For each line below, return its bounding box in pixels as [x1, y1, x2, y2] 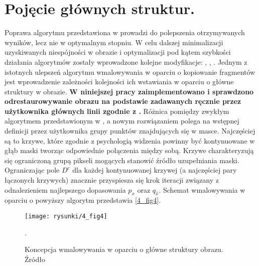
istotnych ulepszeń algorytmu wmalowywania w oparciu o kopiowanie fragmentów [5, 66, 255, 77]
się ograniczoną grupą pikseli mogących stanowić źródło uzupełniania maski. [5, 155, 239, 165]
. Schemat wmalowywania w [159, 184, 245, 195]
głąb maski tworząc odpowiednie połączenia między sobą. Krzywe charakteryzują [5, 145, 254, 156]
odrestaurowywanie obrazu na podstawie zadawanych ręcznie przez [5, 96, 241, 106]
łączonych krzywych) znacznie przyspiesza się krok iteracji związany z [5, 175, 219, 185]
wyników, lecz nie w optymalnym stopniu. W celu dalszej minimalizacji [5, 37, 223, 47]
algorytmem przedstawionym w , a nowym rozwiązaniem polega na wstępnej [5, 115, 239, 126]
